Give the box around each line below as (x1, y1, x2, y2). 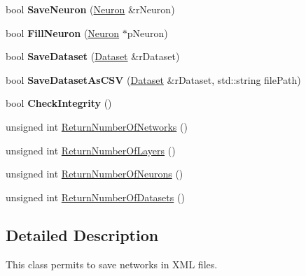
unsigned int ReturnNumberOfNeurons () (6, 166, 183, 181)
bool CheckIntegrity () (6, 96, 112, 110)
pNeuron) (127, 25, 168, 40)
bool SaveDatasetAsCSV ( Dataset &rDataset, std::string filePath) (6, 72, 301, 87)
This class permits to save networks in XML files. (6, 256, 218, 271)
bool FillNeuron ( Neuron (6, 25, 120, 40)
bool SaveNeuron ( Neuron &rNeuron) (6, 2, 175, 16)
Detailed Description (6, 224, 159, 245)
